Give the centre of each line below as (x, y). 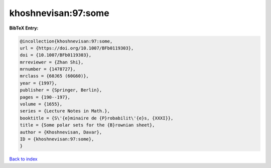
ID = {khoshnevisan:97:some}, (57, 139)
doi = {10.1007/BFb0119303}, (56, 55)
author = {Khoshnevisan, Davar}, (61, 132)
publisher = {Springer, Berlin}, (61, 90)
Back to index (23, 159)
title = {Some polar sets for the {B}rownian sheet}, (87, 125)
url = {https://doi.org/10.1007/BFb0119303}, (77, 48)
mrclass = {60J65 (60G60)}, (54, 76)
